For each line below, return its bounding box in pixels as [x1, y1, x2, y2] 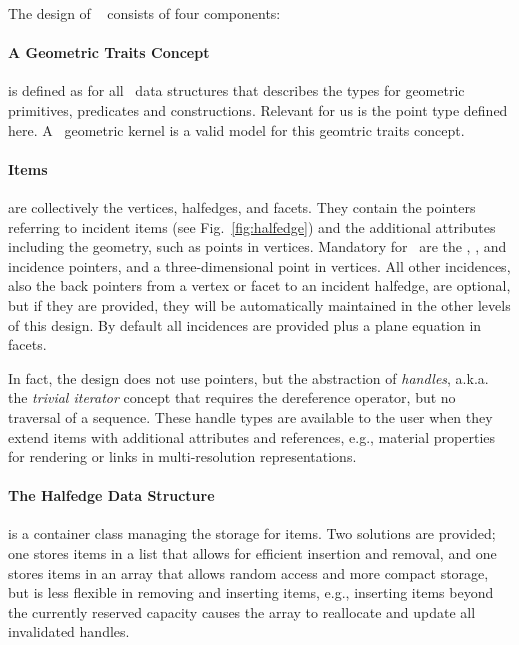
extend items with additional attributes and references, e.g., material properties [8, 426, 496, 447]
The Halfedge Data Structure [8, 485, 215, 506]
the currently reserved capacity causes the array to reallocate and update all [8, 601, 476, 622]
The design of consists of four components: [8, 3, 281, 23]
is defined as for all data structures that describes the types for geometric [8, 80, 465, 101]
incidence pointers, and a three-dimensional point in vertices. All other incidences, [8, 255, 511, 276]
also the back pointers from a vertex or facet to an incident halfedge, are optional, [8, 275, 511, 296]
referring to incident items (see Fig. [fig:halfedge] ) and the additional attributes [8, 216, 496, 237]
